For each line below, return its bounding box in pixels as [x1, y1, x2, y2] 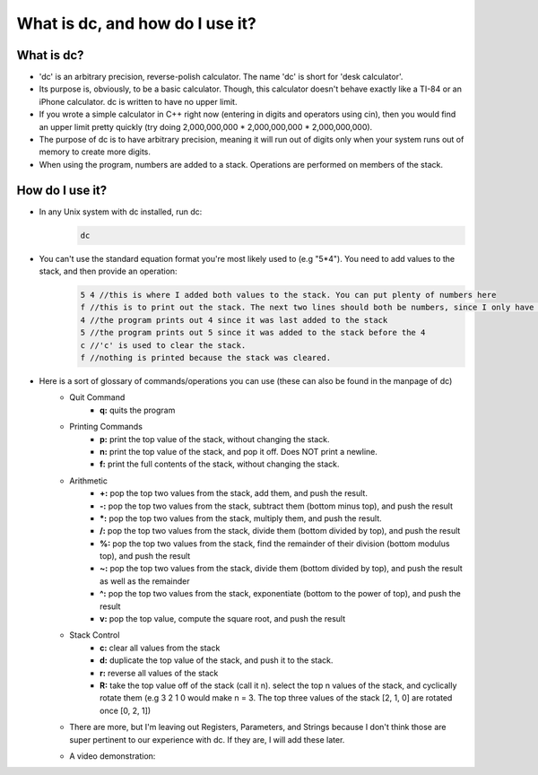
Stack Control [69, 630, 120, 640]
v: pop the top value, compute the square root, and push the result [100, 614, 345, 624]
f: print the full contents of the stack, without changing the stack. [100, 458, 340, 470]
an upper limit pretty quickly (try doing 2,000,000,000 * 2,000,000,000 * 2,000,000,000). [39, 121, 373, 132]
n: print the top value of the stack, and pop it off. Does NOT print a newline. [100, 446, 378, 457]
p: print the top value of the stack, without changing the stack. [100, 433, 331, 444]
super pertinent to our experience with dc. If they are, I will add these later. [69, 734, 345, 745]
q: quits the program [100, 405, 176, 415]
